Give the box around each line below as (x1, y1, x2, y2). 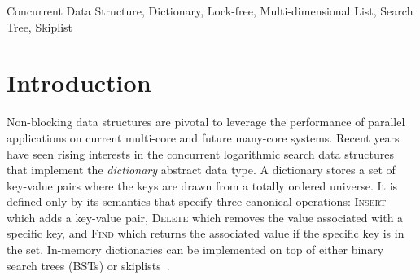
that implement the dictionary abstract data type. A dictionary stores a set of (7, 161, 396, 178)
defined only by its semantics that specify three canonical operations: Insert (7, 193, 387, 210)
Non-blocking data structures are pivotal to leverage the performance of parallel (7, 113, 405, 130)
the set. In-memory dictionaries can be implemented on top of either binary (7, 241, 384, 258)
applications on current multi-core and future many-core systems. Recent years (7, 129, 400, 146)
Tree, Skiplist (7, 18, 73, 35)
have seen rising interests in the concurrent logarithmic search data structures (7, 145, 395, 162)
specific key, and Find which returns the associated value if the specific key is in (7, 225, 405, 242)
